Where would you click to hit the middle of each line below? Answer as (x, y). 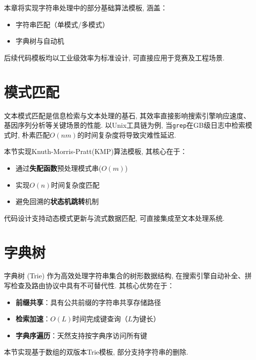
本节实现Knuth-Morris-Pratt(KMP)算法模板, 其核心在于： (96, 151)
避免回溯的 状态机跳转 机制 (57, 201)
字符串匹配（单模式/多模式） (62, 24)
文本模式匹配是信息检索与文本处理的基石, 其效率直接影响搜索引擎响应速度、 (127, 115)
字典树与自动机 (40, 41)
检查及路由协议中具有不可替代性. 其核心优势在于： (92, 285)
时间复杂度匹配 (75, 184)
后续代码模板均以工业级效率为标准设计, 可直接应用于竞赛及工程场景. (114, 57)
